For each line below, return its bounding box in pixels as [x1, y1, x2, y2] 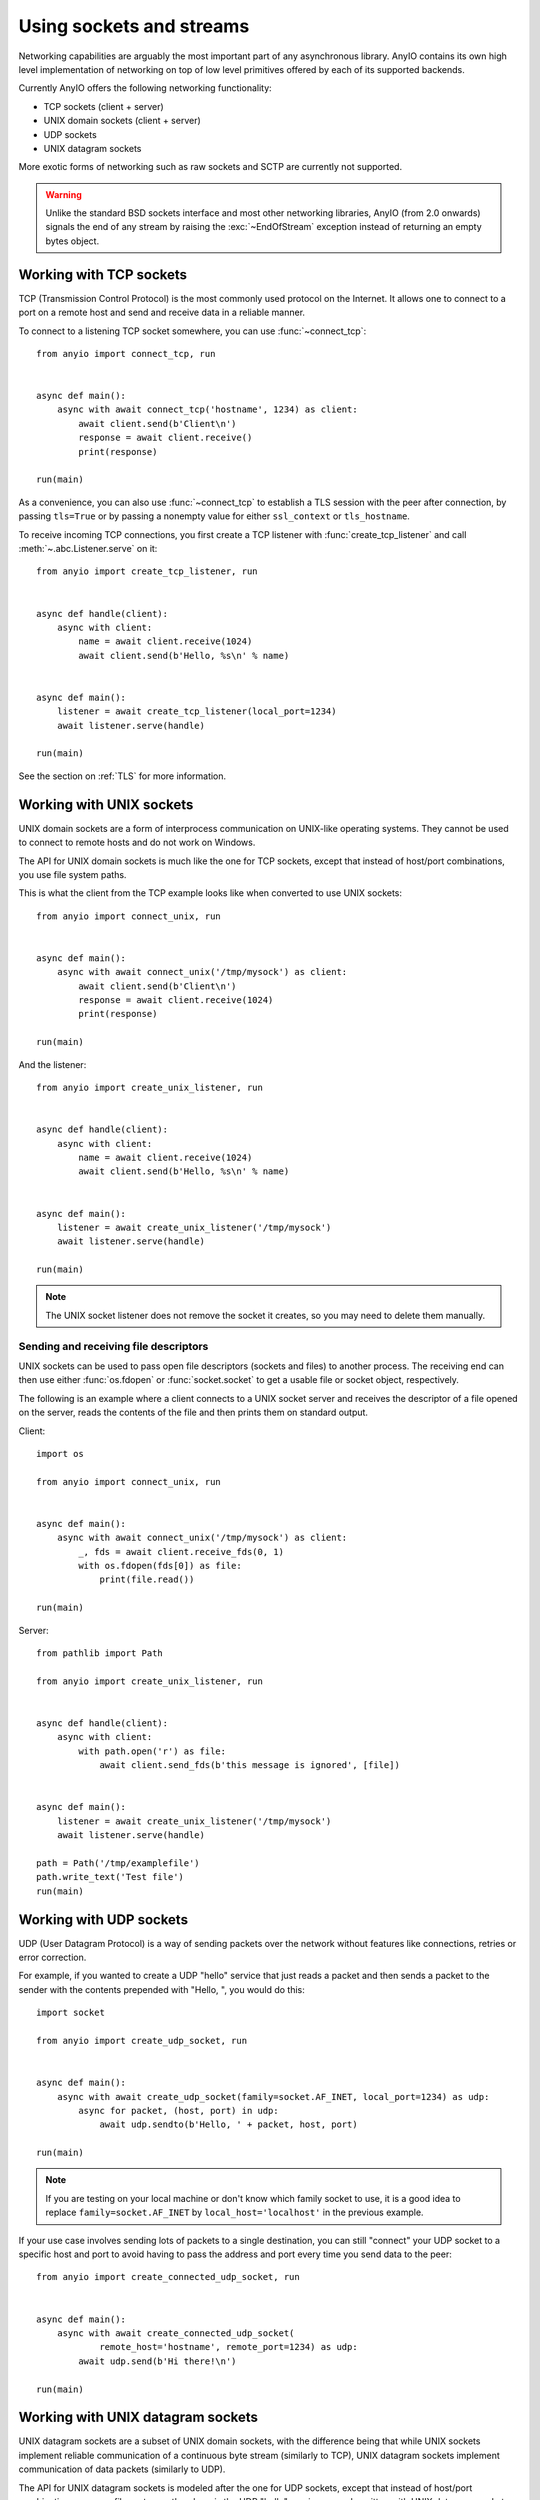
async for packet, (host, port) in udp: [78, 2105, 279, 2116]
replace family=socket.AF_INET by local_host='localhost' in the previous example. [45, 2206, 424, 2219]
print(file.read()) [99, 1574, 195, 1585]
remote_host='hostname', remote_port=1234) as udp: [99, 2341, 359, 2353]
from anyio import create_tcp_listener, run [36, 566, 259, 577]
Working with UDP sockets [18, 1911, 189, 1928]
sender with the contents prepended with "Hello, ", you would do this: [18, 1983, 305, 1995]
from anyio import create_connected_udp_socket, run [36, 2271, 300, 2283]
